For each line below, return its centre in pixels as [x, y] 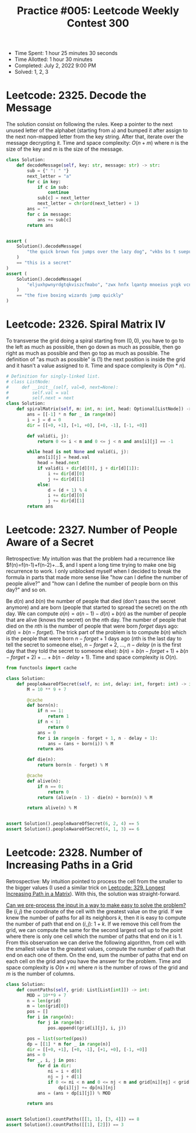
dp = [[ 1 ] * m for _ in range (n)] [69, 1044]
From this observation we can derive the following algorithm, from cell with [96, 943]
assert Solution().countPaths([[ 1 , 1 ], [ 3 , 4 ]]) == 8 [73, 1120]
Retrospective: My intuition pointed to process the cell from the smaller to [94, 881]
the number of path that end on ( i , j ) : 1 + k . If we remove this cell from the [93, 924]
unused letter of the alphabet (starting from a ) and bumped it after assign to [97, 131]
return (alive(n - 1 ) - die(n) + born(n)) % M [95, 797]
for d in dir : [54, 1066]
